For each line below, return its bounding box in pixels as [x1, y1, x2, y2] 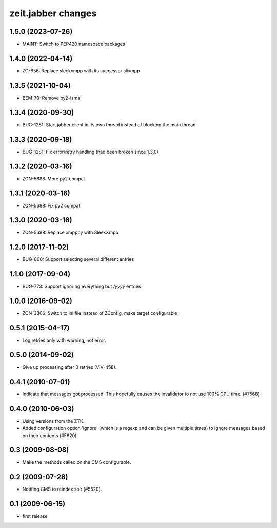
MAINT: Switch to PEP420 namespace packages [22, 41, 125, 47]
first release [22, 513, 48, 519]
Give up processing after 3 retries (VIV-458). [22, 364, 117, 370]
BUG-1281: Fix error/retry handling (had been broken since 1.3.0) [22, 148, 159, 155]
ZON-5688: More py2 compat [22, 175, 85, 182]
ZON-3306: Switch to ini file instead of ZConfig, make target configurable [22, 310, 177, 316]
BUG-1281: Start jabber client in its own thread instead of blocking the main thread [22, 121, 196, 128]
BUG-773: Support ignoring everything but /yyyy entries [22, 283, 141, 290]
